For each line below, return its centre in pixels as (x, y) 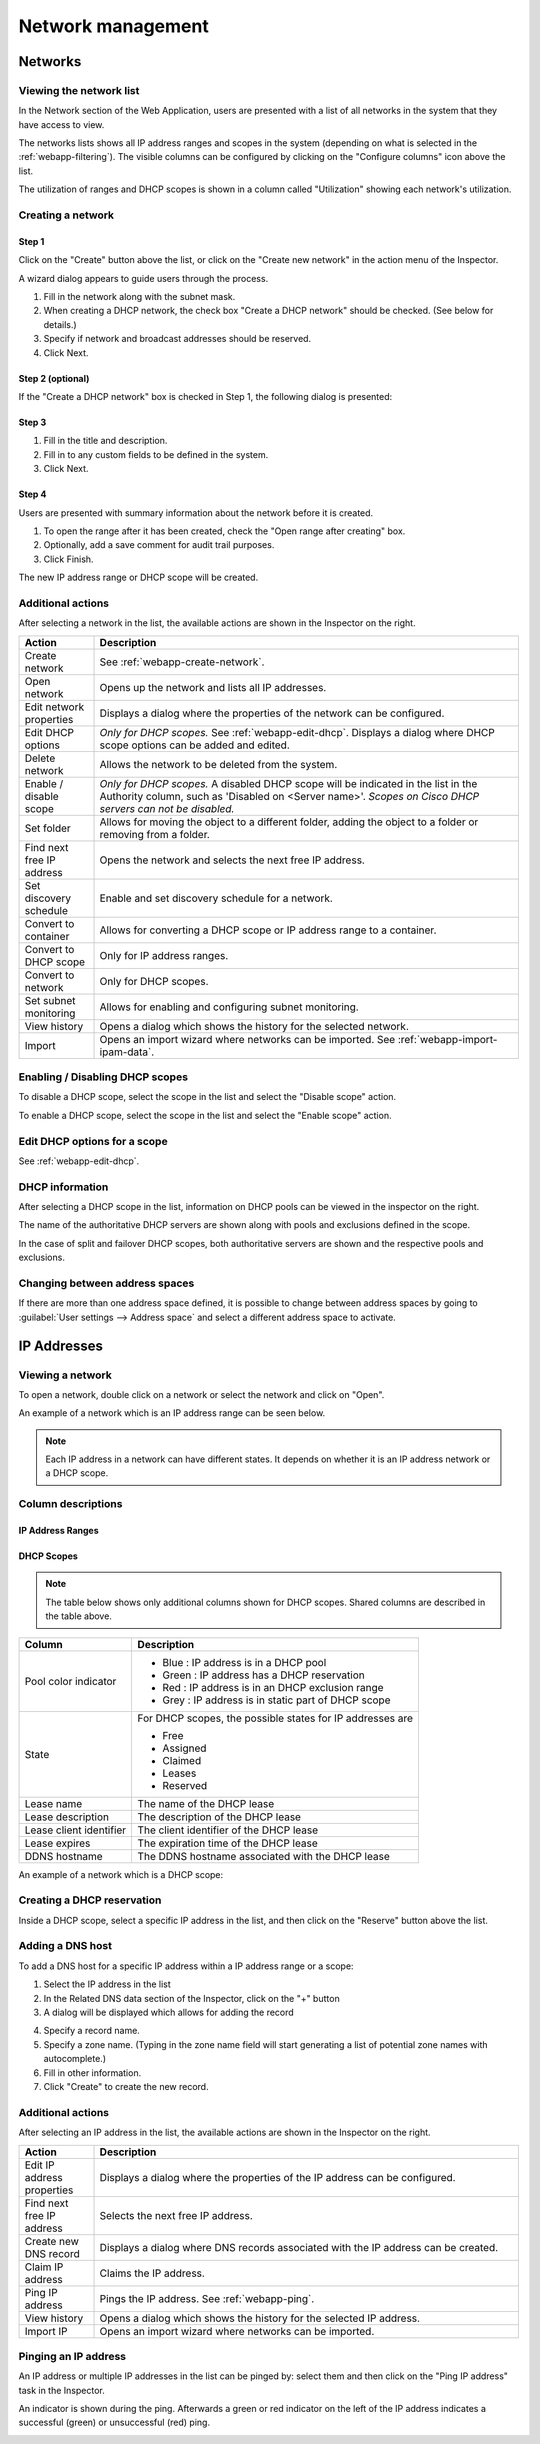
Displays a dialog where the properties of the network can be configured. (272, 713)
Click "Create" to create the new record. (126, 2086)
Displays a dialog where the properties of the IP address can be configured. (277, 2177)
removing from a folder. (154, 834)
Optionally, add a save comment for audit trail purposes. (159, 545)
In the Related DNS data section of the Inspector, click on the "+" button (191, 1998)
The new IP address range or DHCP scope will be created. (138, 577)
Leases (179, 1773)
